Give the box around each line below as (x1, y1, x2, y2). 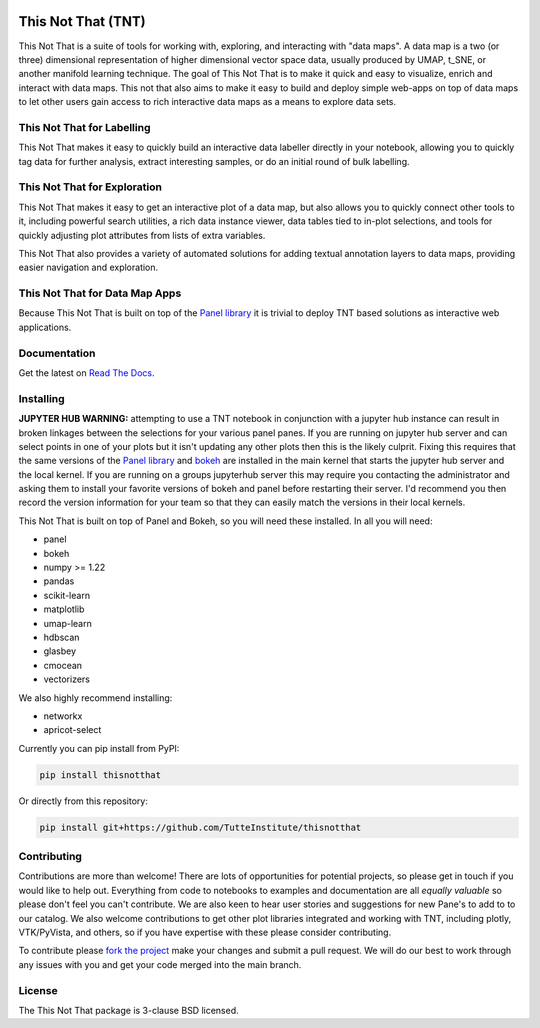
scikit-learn (43, 589, 90, 601)
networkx (43, 710, 83, 722)
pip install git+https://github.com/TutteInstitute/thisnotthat (39, 821, 362, 833)
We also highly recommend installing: (18, 691, 173, 704)
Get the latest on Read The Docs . (18, 366, 155, 379)
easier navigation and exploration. (18, 261, 159, 274)
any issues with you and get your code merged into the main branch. (18, 958, 302, 970)
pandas (43, 575, 75, 587)
